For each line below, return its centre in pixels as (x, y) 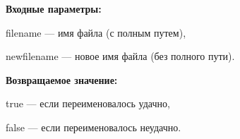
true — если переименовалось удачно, (88, 103)
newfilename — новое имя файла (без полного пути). (120, 56)
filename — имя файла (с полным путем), (96, 32)
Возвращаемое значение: (62, 79)
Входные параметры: (54, 8)
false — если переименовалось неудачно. (94, 127)
